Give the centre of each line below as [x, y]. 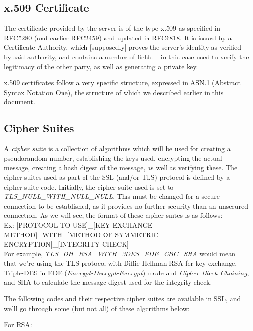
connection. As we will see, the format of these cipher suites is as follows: [113, 215]
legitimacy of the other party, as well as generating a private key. [101, 66]
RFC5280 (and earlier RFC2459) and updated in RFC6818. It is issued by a [118, 37]
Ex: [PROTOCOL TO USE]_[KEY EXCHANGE [78, 224]
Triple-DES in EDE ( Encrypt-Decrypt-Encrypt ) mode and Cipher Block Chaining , [126, 272]
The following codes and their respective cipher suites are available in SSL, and [123, 299]
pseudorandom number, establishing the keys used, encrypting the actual [113, 158]
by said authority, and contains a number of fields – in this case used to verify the [126, 56]
